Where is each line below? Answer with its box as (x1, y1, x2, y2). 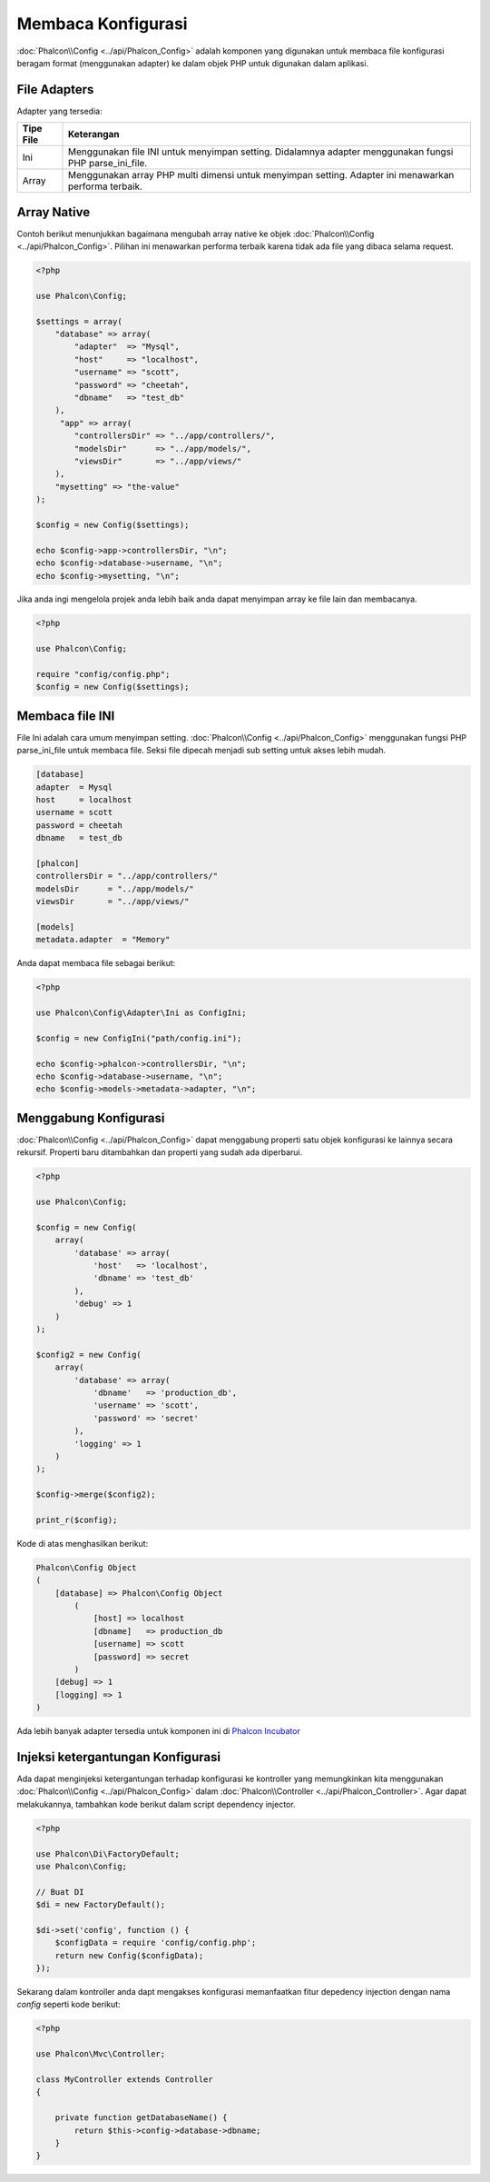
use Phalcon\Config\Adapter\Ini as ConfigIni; (35, 1008, 247, 1018)
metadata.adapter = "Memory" (35, 934, 171, 945)
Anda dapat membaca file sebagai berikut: (16, 958, 176, 969)
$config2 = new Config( (35, 1350, 142, 1360)
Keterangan (67, 128, 120, 141)
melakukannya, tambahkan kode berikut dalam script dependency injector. (16, 1798, 296, 1809)
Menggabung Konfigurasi (16, 1110, 165, 1126)
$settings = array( (35, 316, 122, 326)
